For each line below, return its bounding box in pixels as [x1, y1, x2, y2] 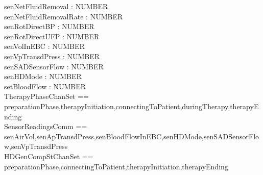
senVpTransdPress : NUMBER [4, 51, 100, 61]
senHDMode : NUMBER [4, 71, 82, 82]
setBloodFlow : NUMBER [4, 81, 86, 91]
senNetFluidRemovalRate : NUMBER [4, 11, 123, 21]
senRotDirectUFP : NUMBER [4, 31, 100, 41]
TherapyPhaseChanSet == [4, 91, 89, 102]
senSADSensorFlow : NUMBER [4, 61, 104, 71]
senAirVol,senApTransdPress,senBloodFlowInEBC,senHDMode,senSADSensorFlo [4, 131, 259, 141]
